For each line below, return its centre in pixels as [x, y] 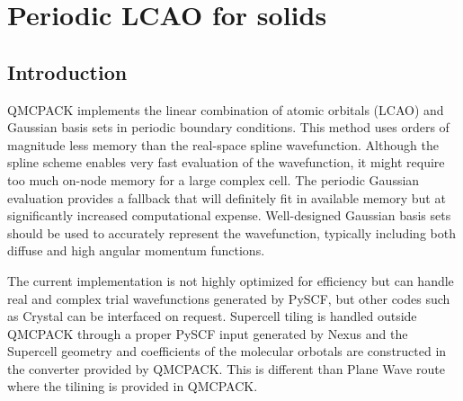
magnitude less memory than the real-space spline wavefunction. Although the [223, 144]
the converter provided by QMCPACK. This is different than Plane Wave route [226, 368]
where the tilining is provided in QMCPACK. [133, 386]
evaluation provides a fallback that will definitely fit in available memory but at [227, 197]
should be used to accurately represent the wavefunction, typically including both [231, 232]
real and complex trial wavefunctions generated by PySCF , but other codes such [229, 298]
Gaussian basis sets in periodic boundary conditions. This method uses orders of [228, 127]
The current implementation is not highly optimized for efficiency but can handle [231, 280]
